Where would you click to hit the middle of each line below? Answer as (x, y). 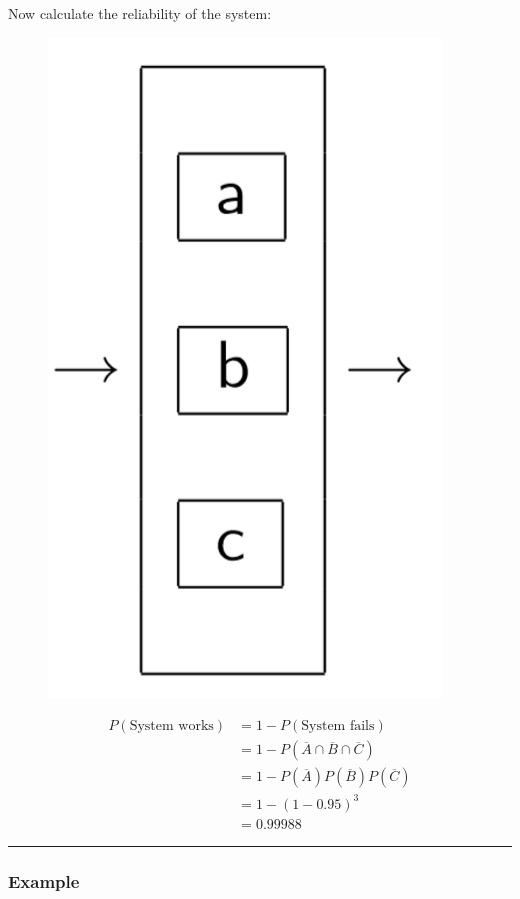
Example (44, 880)
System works (171, 726)
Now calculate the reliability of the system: (140, 13)
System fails (338, 726)
